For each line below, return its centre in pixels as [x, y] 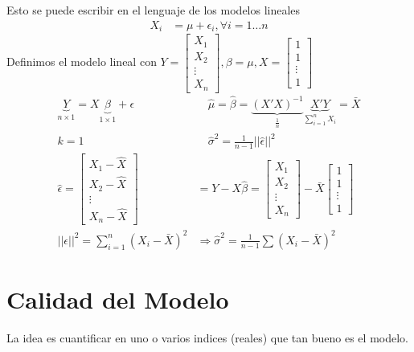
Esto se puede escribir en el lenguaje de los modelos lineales [154, 10]
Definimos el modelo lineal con [82, 61]
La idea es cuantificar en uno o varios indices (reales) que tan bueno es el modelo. [207, 337]
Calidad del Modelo [118, 299]
